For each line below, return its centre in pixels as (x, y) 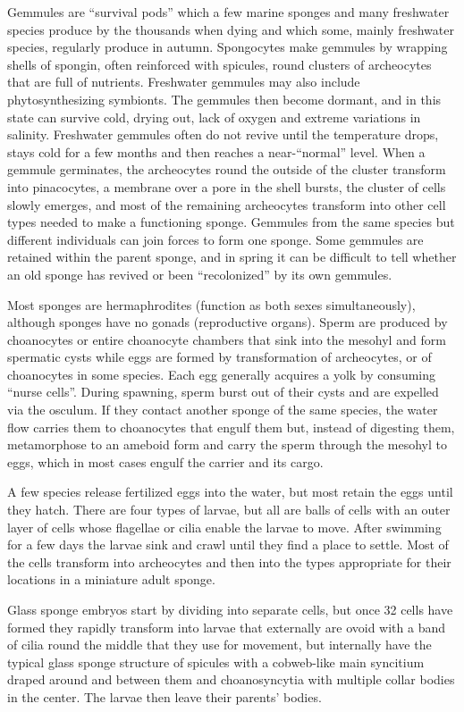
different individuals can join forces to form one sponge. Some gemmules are (215, 239)
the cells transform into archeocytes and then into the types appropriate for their (229, 561)
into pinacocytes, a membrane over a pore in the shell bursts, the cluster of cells (227, 186)
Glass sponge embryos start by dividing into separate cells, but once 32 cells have (230, 609)
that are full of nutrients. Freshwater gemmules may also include (184, 82)
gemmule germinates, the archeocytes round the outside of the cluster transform (227, 169)
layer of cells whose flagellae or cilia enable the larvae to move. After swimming (224, 527)
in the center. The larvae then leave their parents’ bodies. (165, 696)
